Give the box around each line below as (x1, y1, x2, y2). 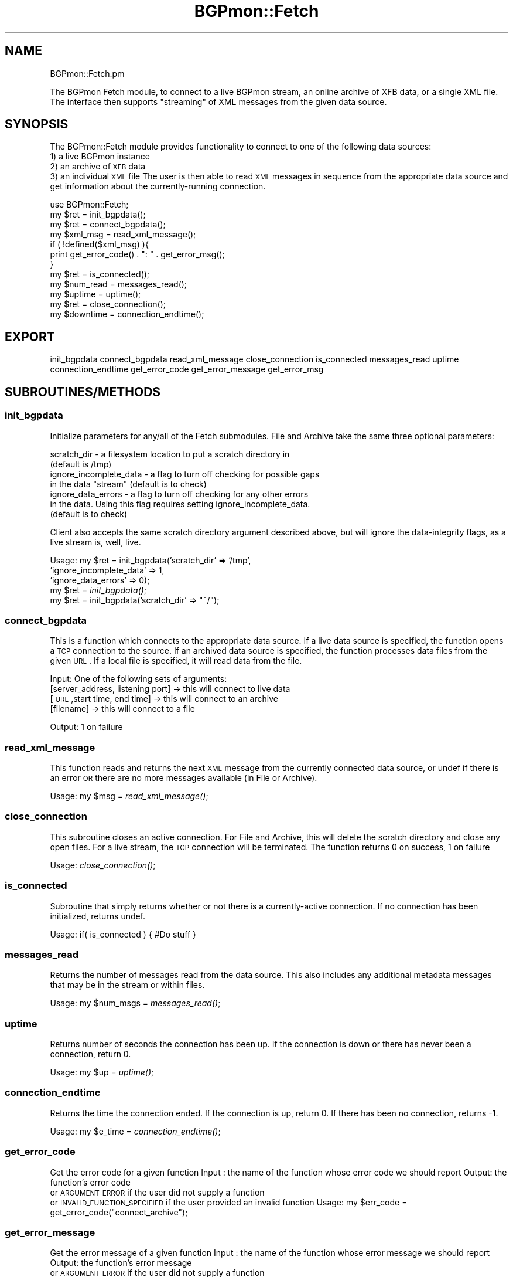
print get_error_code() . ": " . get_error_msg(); (50, 249, 225, 260)
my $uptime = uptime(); (50, 289, 141, 300)
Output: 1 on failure (50, 722, 123, 732)
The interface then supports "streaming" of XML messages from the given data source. (50, 96, 387, 107)
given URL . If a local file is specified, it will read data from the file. (50, 656, 302, 666)
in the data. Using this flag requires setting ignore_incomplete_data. (50, 498, 310, 509)
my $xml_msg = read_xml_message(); (50, 229, 196, 240)
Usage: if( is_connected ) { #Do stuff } (50, 929, 196, 939)
